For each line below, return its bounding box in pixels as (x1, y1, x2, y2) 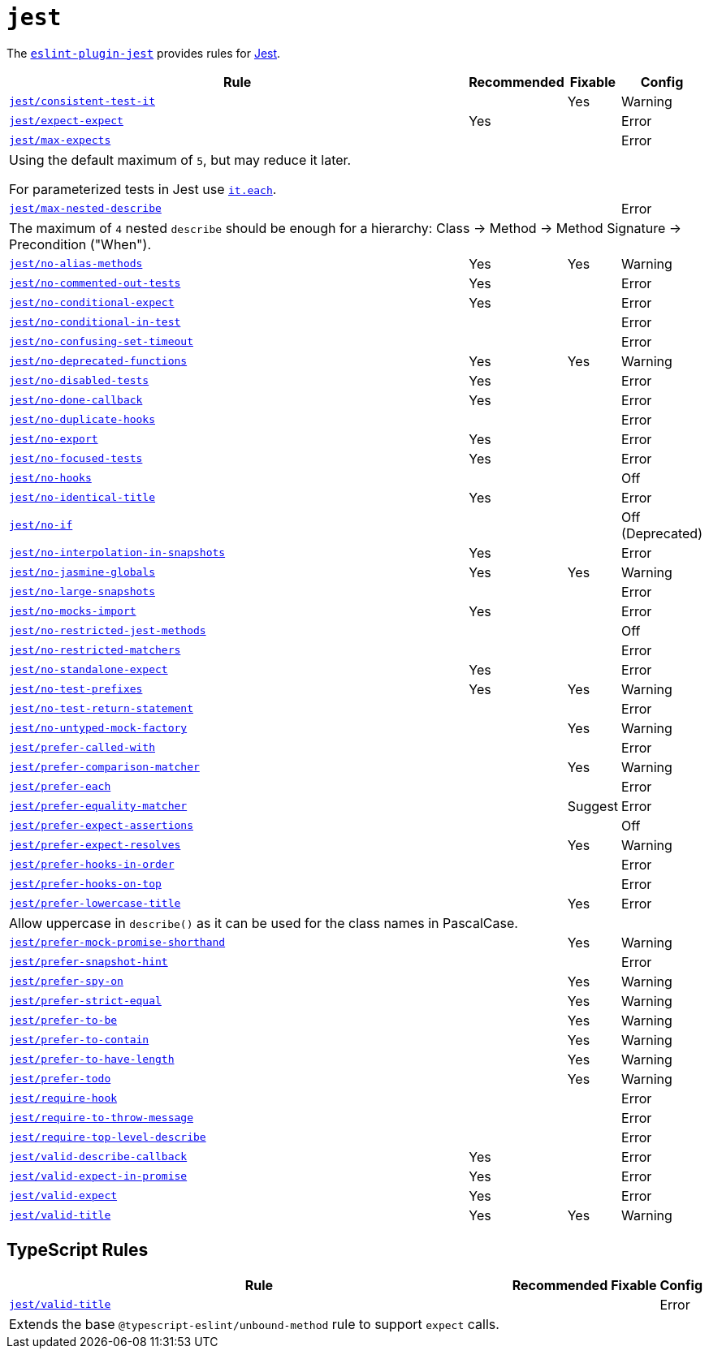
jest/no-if (9, 519, 73, 532)
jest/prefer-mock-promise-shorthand (9, 936, 226, 949)
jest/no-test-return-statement (9, 702, 193, 715)
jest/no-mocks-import (9, 605, 136, 618)
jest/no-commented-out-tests (9, 277, 181, 290)
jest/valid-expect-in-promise (9, 1170, 188, 1183)
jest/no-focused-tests (9, 452, 143, 465)
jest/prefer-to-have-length (9, 1053, 175, 1066)
